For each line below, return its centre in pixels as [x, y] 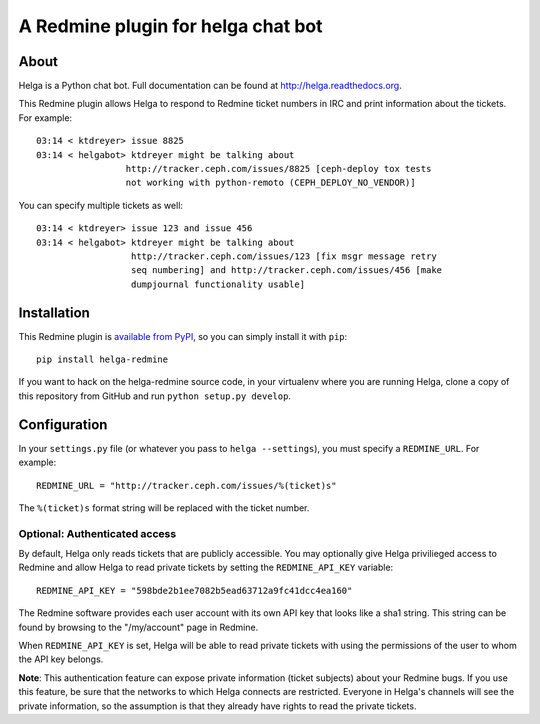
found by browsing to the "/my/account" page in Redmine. [138, 627]
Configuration [63, 424]
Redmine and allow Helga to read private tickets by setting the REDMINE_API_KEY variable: [206, 567]
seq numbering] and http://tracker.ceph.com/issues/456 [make [286, 270]
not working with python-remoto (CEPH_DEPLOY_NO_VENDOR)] [270, 183]
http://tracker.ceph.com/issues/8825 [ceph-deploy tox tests [278, 169]
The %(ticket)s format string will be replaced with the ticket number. [164, 507]
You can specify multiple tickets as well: [101, 205]
